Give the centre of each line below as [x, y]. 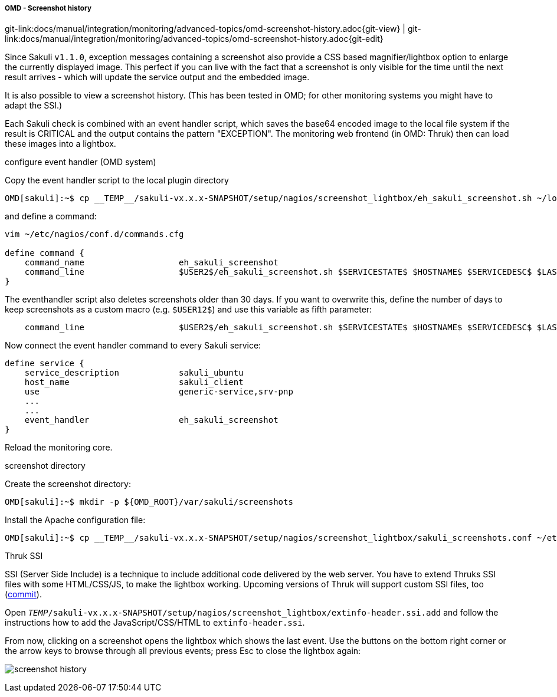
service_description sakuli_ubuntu [134, 373]
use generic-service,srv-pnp [159, 392]
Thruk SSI [24, 556]
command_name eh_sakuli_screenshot [151, 263]
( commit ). [23, 594]
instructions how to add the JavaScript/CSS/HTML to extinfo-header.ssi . [155, 623]
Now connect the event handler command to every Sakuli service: [133, 346]
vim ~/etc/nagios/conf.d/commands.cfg [94, 234]
